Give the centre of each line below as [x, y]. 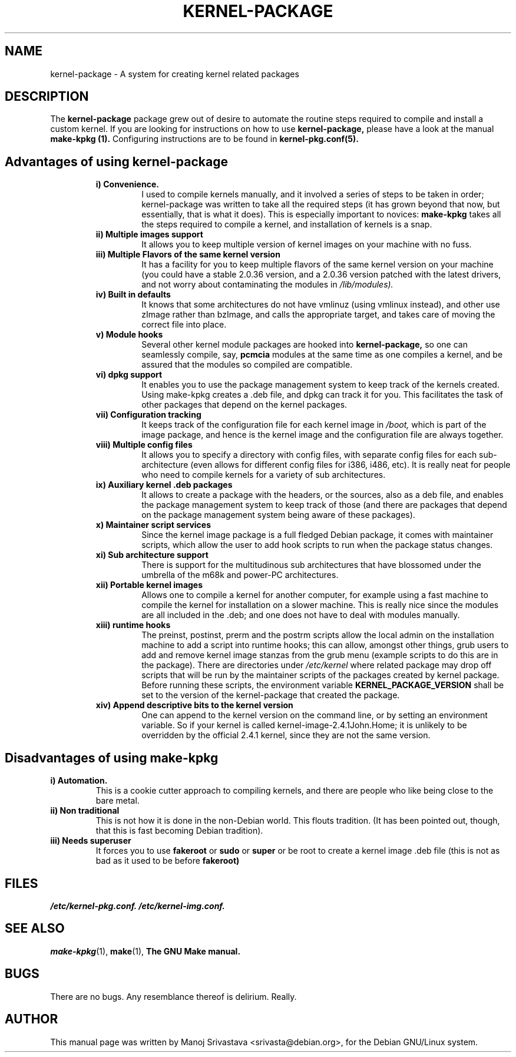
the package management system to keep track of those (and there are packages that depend [324, 505]
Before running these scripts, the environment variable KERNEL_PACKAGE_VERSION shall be [323, 685]
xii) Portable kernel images [149, 585]
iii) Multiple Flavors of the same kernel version [188, 255]
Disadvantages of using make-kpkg [112, 758]
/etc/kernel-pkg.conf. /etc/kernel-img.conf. [138, 906]
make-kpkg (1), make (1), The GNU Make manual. [145, 951]
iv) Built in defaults [133, 295]
